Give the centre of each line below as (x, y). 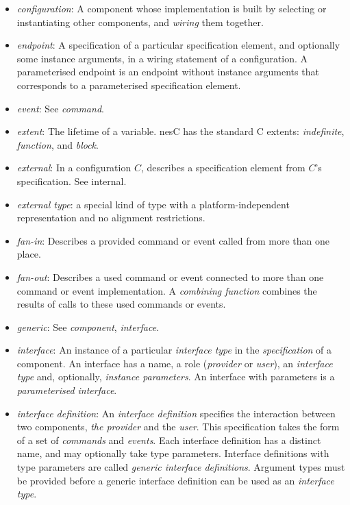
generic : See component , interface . (88, 327)
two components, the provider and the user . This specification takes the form (178, 427)
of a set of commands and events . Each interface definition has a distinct (169, 440)
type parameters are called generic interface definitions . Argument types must (181, 467)
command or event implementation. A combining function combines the (167, 290)
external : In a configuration (74, 168)
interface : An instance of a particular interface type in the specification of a (174, 350)
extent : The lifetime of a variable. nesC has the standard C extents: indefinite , (180, 131)
